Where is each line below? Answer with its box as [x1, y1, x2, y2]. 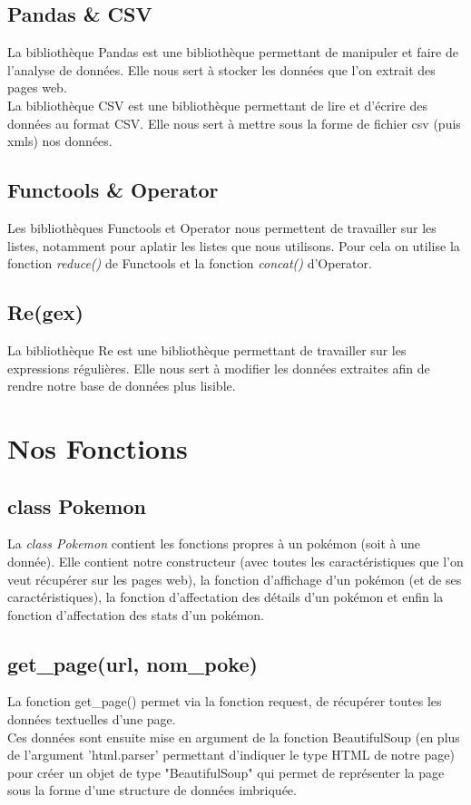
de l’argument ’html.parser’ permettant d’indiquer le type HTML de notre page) [7, 745, 455, 764]
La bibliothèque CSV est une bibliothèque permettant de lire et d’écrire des [7, 95, 427, 114]
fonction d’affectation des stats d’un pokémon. [7, 605, 264, 624]
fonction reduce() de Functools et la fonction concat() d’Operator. [7, 254, 372, 273]
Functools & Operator [7, 176, 219, 204]
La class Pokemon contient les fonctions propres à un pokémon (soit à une [7, 534, 421, 553]
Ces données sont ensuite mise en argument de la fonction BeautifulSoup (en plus [7, 727, 460, 746]
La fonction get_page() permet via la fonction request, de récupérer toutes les [7, 692, 442, 711]
